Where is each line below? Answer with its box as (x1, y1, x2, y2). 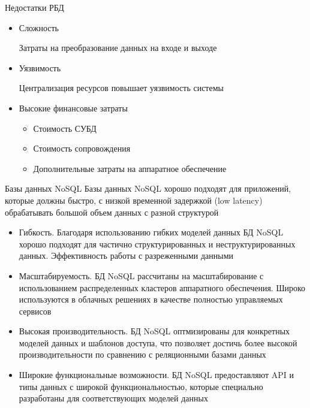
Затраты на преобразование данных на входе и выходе (19, 41, 217, 54)
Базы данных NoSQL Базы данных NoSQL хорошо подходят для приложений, (5, 182, 291, 195)
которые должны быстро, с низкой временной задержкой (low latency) (5, 194, 263, 206)
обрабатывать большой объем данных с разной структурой (5, 205, 219, 218)
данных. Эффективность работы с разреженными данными (19, 249, 234, 262)
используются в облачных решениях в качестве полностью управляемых (19, 293, 283, 306)
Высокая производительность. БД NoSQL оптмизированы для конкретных (19, 325, 290, 337)
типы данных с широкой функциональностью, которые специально (19, 380, 263, 392)
